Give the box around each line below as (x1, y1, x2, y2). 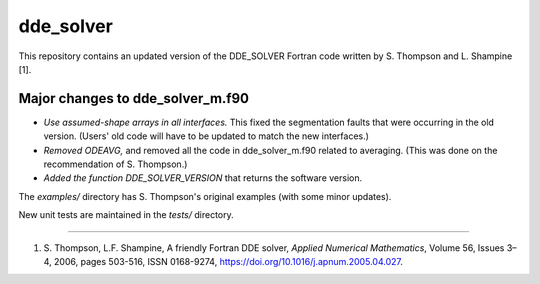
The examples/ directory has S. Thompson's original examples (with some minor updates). (18, 190, 392, 202)
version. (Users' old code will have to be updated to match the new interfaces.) (43, 130, 370, 142)
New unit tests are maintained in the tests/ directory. (18, 209, 234, 221)
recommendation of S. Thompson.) (43, 158, 188, 170)
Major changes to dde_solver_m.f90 (18, 90, 250, 107)
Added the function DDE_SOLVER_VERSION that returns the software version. (43, 172, 363, 184)
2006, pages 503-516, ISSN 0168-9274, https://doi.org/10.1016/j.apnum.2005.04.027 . (53, 255, 404, 267)
